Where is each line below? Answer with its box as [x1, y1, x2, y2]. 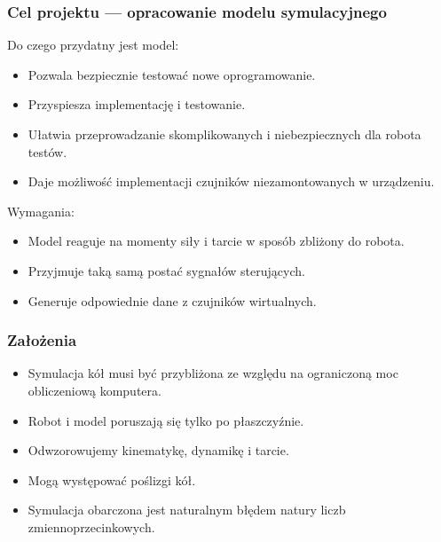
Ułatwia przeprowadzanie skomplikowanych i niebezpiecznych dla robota [28, 125, 421, 143]
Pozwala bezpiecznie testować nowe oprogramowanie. [28, 65, 316, 83]
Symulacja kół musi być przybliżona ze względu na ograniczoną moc [28, 364, 398, 382]
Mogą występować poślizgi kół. [28, 470, 196, 489]
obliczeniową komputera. [28, 381, 161, 399]
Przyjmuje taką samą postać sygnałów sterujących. [28, 261, 305, 279]
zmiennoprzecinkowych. [28, 517, 155, 536]
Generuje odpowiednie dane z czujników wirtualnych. [28, 291, 317, 310]
